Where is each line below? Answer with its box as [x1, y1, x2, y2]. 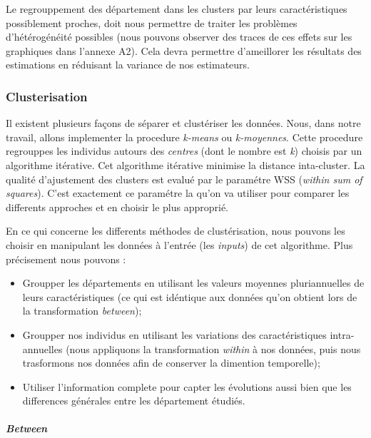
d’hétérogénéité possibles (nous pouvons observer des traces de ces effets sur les [6, 29, 352, 44]
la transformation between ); [22, 303, 142, 318]
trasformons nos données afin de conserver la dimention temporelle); [22, 355, 320, 370]
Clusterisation [6, 87, 88, 105]
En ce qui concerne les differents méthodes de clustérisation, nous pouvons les [6, 223, 345, 238]
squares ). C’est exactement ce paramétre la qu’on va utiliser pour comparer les [6, 185, 350, 200]
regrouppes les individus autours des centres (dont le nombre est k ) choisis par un [6, 143, 362, 158]
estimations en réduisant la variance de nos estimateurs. [6, 57, 250, 72]
